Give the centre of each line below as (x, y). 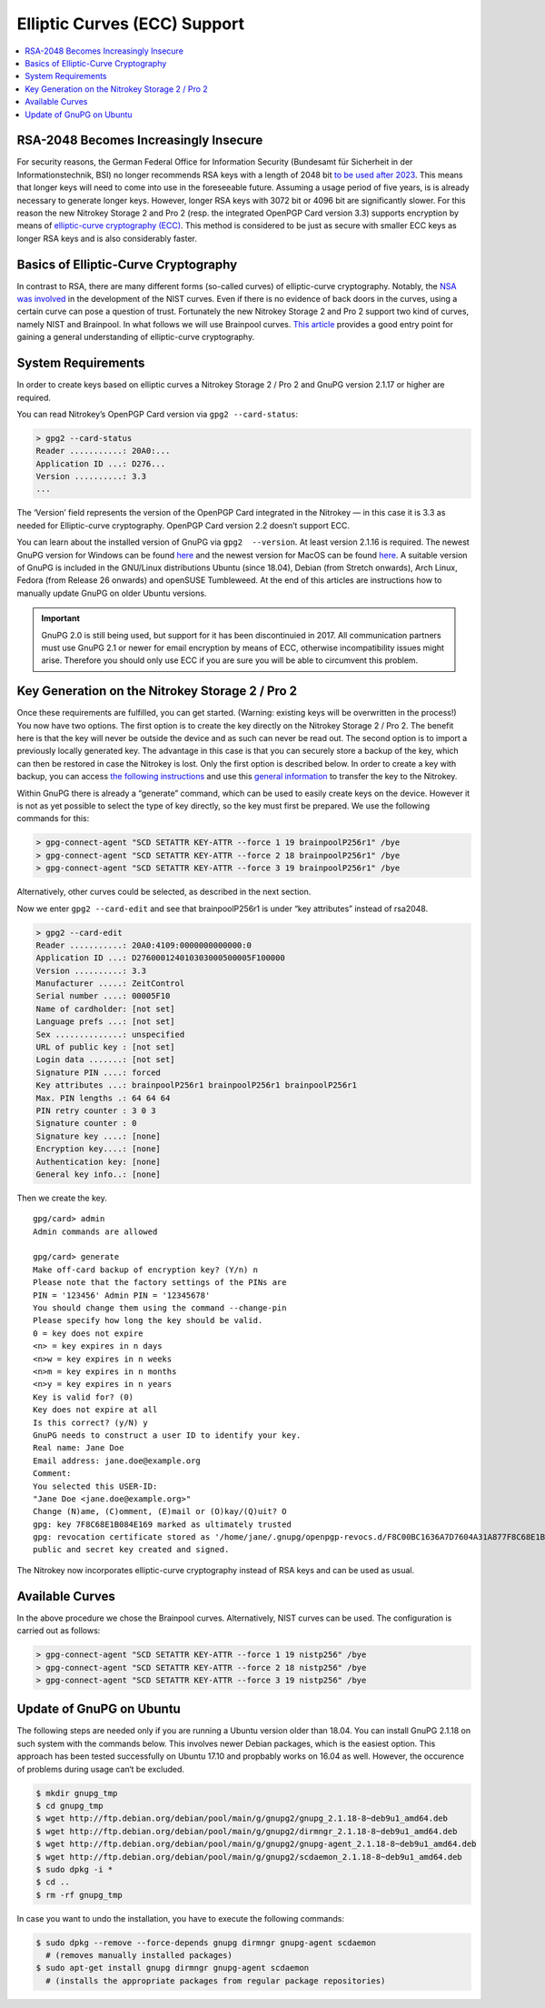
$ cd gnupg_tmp (69, 1806)
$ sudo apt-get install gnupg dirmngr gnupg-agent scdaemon (173, 1968)
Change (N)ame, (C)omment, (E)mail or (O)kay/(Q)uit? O (160, 1511)
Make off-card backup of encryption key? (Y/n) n (146, 1270)
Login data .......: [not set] (106, 1060)
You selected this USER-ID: (95, 1486)
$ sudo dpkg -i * (74, 1869)
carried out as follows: (59, 1631)
